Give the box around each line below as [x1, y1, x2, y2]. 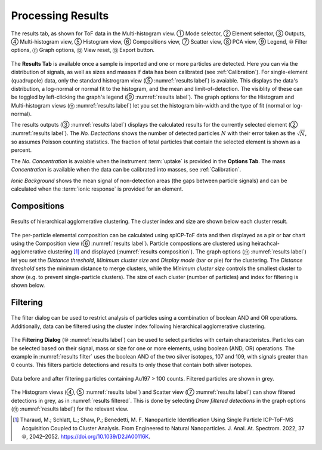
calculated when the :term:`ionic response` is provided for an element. [11, 185, 184, 192]
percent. [11, 146, 32, 154]
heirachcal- [251, 240, 280, 247]
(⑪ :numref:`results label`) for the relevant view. [11, 405, 129, 412]
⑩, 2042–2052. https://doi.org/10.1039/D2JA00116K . [21, 433, 151, 440]
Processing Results [11, 9, 109, 22]
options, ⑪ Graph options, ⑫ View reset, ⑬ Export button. [11, 47, 155, 54]
